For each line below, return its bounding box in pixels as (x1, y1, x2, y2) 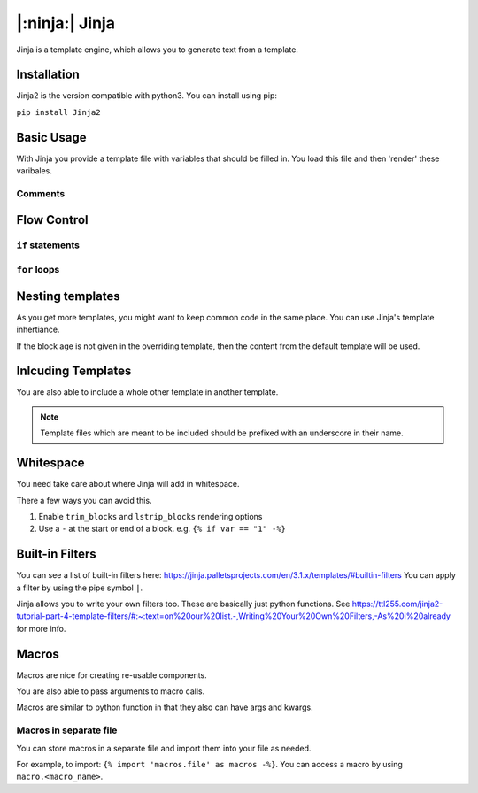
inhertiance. (16, 324, 60, 335)
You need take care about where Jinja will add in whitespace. (16, 479, 240, 489)
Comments (16, 187, 66, 199)
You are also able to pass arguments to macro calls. (16, 686, 205, 697)
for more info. (16, 623, 66, 634)
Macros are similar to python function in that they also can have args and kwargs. (16, 702, 313, 712)
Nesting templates (16, 289, 121, 304)
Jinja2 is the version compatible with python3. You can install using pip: (16, 90, 278, 101)
